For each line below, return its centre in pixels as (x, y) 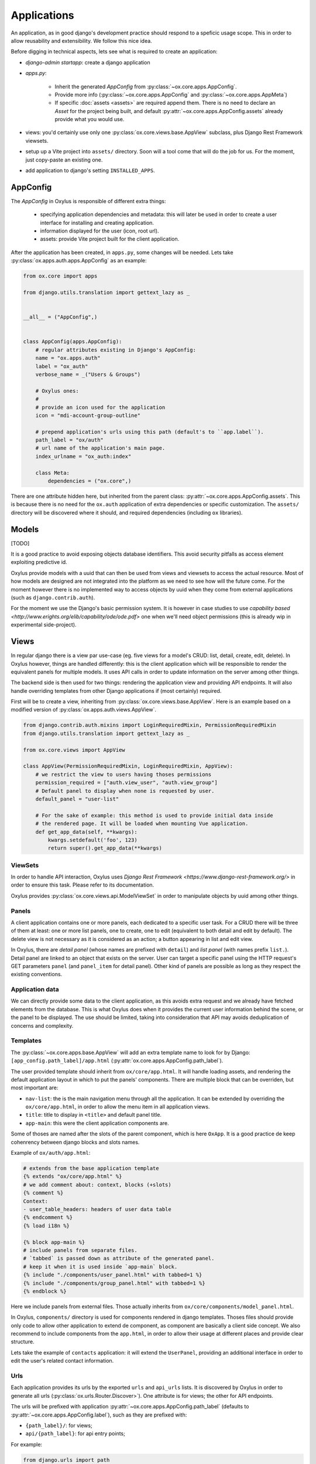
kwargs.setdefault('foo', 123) (92, 840)
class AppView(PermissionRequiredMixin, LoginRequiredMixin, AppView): (128, 766)
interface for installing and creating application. (97, 223)
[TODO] (20, 543)
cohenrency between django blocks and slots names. (75, 1142)
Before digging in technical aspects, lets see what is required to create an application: (114, 52)
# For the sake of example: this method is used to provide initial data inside (154, 815)
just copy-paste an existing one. (64, 160)
